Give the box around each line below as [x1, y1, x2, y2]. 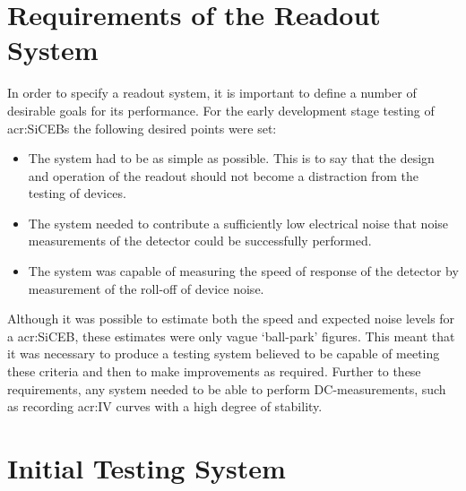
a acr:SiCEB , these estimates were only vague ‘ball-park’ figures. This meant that [7, 326, 455, 345]
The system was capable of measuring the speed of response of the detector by [28, 262, 459, 280]
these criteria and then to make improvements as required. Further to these [7, 362, 421, 381]
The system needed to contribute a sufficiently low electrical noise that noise [28, 213, 449, 232]
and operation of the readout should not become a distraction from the [28, 166, 419, 185]
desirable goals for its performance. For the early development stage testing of [7, 100, 435, 119]
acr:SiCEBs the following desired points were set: [7, 118, 277, 137]
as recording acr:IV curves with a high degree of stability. [7, 397, 323, 416]
